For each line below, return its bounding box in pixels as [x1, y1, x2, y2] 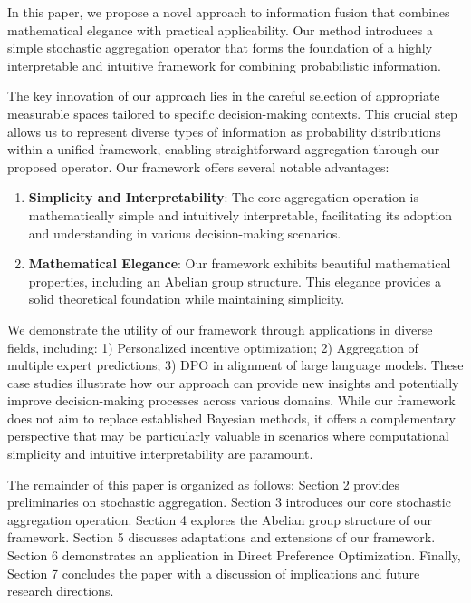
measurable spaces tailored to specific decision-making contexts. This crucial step [7, 103, 457, 122]
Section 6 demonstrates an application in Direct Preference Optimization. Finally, [7, 546, 461, 565]
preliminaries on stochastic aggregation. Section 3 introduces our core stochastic [7, 492, 451, 511]
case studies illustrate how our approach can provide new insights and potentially [7, 373, 459, 392]
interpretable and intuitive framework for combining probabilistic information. [7, 55, 441, 74]
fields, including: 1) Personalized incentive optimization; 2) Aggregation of [7, 337, 418, 356]
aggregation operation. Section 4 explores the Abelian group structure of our [7, 510, 433, 529]
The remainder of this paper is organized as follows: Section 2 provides [7, 474, 400, 493]
